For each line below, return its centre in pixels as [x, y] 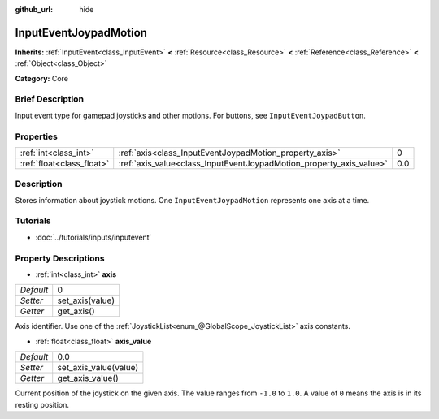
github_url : [34, 9]
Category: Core [42, 78]
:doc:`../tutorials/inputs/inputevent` [93, 237]
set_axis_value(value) [98, 368]
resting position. [42, 404]
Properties [37, 136]
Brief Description [50, 99]
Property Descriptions [60, 258]
